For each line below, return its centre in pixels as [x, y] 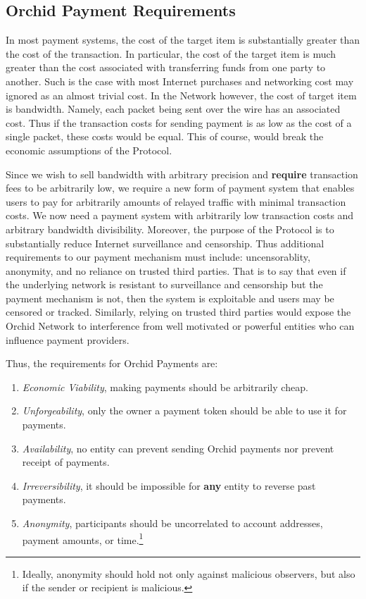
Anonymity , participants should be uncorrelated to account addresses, [172, 523]
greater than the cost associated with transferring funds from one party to [166, 67]
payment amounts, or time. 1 [83, 538]
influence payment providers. [68, 339]
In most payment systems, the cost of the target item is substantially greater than [183, 40]
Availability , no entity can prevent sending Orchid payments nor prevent [178, 448]
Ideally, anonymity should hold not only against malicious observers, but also [189, 573]
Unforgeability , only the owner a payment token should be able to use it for [184, 410]
